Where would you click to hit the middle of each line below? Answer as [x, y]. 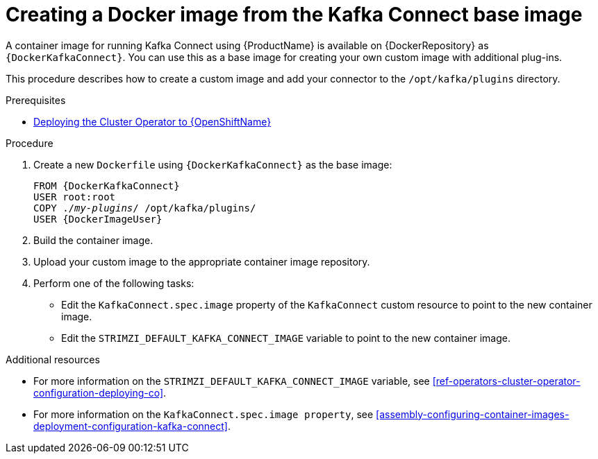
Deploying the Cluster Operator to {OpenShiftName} [152, 121]
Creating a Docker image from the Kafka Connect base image [294, 15]
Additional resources [53, 359]
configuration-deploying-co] [99, 392]
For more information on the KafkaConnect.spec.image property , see [204, 414]
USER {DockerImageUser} [98, 219]
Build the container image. [93, 240]
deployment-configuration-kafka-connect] [131, 426]
